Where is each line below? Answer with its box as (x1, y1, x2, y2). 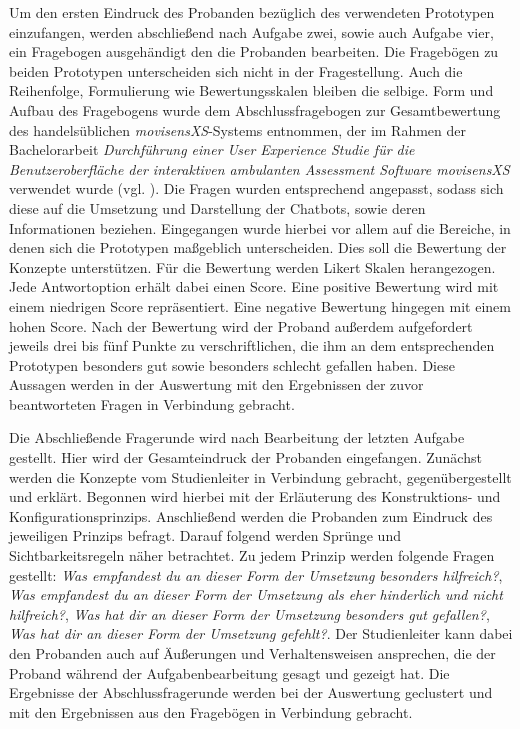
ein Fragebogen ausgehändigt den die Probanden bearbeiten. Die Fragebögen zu (9, 41, 499, 62)
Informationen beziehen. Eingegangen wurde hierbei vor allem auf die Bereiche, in (9, 217, 511, 238)
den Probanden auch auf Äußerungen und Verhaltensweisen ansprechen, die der (9, 643, 496, 663)
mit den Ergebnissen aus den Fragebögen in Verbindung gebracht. (9, 701, 413, 722)
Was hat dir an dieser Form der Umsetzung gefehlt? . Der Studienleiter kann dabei (9, 623, 513, 644)
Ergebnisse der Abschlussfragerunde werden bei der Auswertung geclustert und (9, 682, 493, 703)
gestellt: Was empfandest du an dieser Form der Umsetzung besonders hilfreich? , (9, 564, 503, 585)
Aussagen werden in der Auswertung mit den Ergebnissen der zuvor (9, 374, 424, 395)
